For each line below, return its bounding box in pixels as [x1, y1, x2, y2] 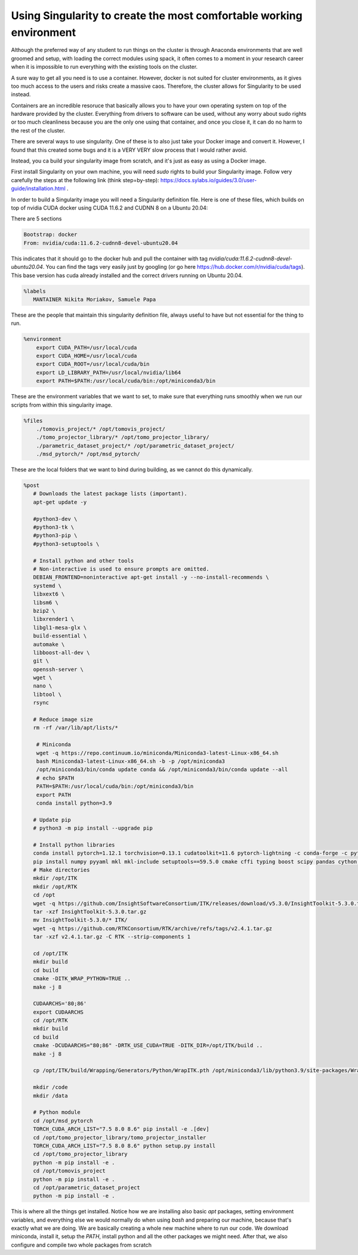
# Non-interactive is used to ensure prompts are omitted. [33, 566, 209, 572]
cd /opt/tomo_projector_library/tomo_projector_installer [33, 1134, 206, 1141]
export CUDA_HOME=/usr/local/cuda [36, 352, 137, 360]
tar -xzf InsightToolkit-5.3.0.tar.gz [33, 909, 147, 915]
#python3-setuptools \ [33, 541, 100, 547]
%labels [23, 287, 46, 294]
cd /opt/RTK [33, 1017, 68, 1024]
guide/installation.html [11, 185, 66, 192]
